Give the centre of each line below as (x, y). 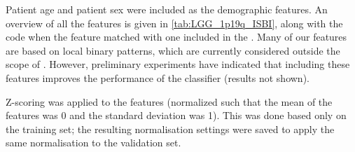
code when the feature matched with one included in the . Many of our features (176, 37)
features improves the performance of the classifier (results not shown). (158, 77)
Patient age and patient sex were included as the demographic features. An (167, 9)
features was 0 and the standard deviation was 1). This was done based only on (176, 115)
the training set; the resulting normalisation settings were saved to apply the (170, 129)
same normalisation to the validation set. (93, 143)
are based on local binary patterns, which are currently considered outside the (173, 50)
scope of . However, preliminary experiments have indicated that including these (178, 64)
